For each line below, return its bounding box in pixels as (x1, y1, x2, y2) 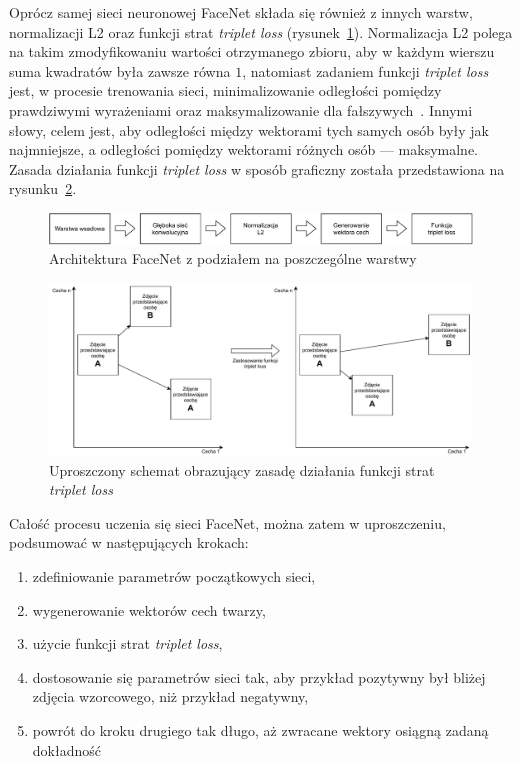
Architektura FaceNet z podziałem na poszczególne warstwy (49, 248, 417, 269)
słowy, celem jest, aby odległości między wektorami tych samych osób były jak (9, 119, 489, 140)
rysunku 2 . (9, 178, 77, 199)
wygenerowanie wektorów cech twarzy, (32, 599, 266, 620)
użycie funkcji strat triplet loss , (32, 633, 223, 654)
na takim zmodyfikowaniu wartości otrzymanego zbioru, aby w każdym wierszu (9, 41, 495, 62)
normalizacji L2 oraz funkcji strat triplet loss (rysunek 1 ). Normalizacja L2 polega (9, 21, 513, 42)
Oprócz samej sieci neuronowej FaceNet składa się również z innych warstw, (9, 2, 473, 22)
